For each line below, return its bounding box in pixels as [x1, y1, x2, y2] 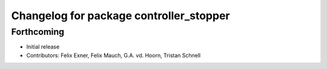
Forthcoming [11, 26, 65, 37]
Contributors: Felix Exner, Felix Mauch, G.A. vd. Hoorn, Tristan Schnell [26, 52, 201, 59]
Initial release [26, 43, 60, 50]
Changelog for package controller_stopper [11, 9, 230, 22]
